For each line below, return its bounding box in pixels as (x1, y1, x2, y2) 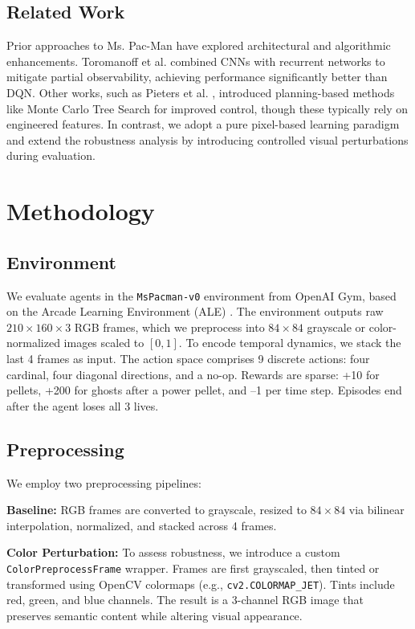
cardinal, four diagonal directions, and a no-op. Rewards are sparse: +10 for (6, 366, 380, 382)
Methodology (6, 194, 155, 227)
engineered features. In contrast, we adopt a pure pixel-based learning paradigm (6, 116, 400, 133)
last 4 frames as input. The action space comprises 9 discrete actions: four (6, 349, 370, 366)
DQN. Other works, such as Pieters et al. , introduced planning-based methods (6, 84, 395, 100)
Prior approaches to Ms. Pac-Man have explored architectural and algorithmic (6, 37, 391, 54)
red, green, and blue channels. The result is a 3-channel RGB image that (6, 591, 364, 608)
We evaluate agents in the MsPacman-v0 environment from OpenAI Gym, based (6, 287, 397, 304)
